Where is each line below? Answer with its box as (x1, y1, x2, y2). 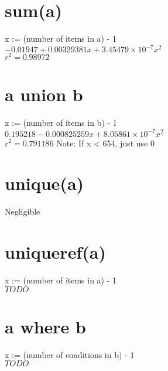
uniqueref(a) (5, 240, 106, 264)
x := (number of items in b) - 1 (5, 116, 117, 129)
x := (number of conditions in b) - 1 (5, 348, 135, 360)
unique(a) (5, 171, 84, 195)
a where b (5, 314, 86, 338)
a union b (5, 82, 83, 106)
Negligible (5, 205, 40, 218)
